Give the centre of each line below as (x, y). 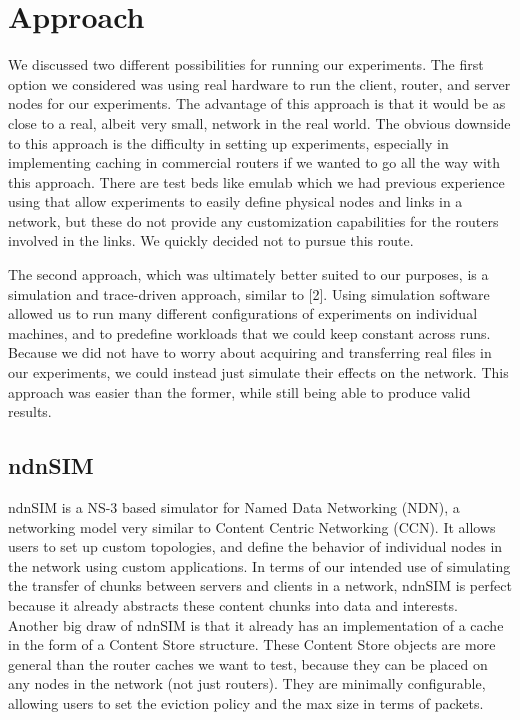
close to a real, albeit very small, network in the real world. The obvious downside (259, 122)
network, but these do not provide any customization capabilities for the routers (253, 220)
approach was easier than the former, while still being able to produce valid (239, 391)
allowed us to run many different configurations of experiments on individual (243, 313)
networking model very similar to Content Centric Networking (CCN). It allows (252, 526)
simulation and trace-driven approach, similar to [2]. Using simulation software (249, 293)
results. (30, 411)
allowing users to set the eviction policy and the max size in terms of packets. (246, 702)
